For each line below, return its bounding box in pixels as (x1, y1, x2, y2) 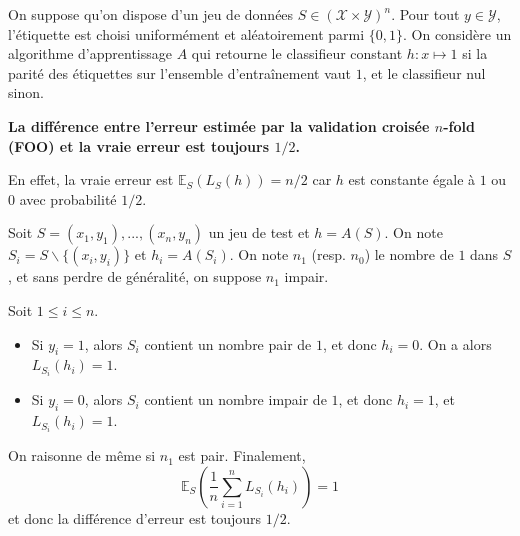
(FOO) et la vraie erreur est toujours (8, 135, 270, 156)
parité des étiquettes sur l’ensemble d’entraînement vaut (8, 62, 352, 83)
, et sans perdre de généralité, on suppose (8, 266, 262, 287)
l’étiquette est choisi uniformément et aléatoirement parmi (8, 23, 365, 44)
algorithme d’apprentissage (8, 43, 172, 64)
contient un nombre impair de (144, 389, 327, 410)
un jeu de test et (208, 222, 310, 243)
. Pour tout (391, 4, 460, 24)
